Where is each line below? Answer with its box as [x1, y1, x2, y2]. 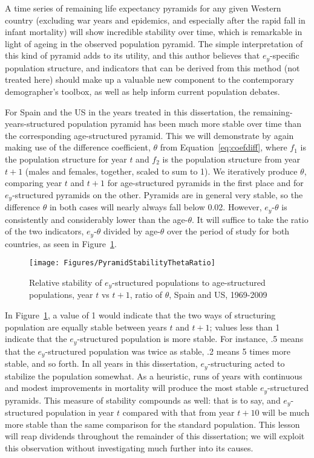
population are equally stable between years [5, 320, 167, 333]
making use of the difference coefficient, [5, 141, 151, 153]
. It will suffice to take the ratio [192, 213, 309, 225]
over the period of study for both [167, 225, 290, 237]
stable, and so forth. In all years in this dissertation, [5, 357, 198, 370]
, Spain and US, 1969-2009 [169, 288, 267, 301]
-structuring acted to [208, 357, 285, 370]
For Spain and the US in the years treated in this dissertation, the [5, 105, 250, 118]
